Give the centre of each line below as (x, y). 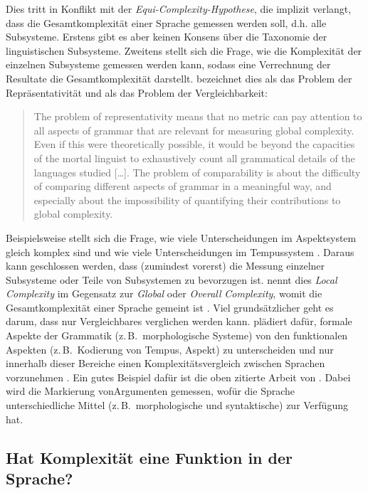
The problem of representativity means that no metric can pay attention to (198, 116)
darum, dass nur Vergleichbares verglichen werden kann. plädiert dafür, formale (179, 321)
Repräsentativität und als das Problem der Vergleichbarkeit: (137, 92)
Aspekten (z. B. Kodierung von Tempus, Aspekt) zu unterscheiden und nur (170, 349)
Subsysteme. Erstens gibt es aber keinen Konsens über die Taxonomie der (167, 37)
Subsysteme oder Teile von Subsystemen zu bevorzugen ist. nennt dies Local (172, 279)
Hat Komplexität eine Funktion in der (149, 457)
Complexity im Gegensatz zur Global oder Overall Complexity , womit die (164, 293)
